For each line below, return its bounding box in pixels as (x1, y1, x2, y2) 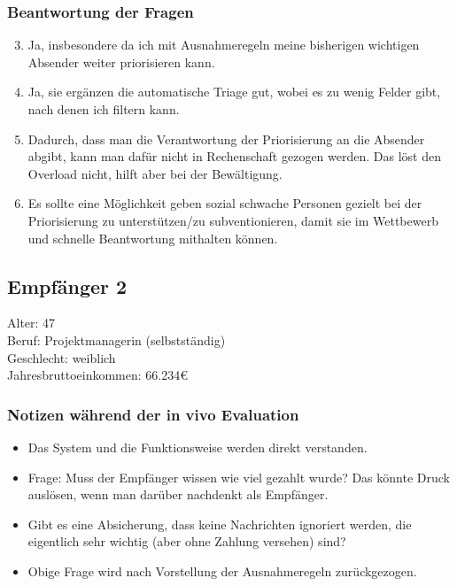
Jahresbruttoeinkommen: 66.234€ (7, 366, 188, 384)
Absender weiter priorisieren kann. (27, 52, 215, 71)
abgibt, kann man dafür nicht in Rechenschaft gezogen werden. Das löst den (27, 147, 441, 166)
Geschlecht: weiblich (7, 348, 116, 366)
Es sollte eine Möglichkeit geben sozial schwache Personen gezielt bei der (27, 194, 422, 212)
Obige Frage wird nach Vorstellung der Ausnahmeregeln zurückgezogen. (27, 561, 417, 580)
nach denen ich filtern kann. (27, 100, 180, 118)
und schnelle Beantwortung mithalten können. (27, 228, 278, 247)
